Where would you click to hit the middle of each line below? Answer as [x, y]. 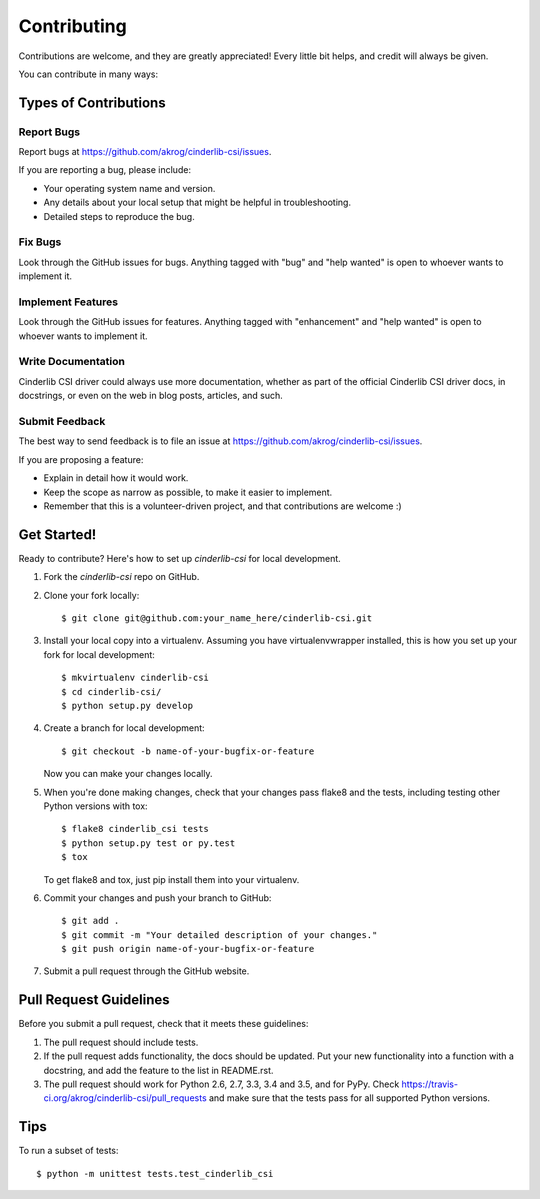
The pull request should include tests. [121, 1042]
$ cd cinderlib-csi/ [111, 691]
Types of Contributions [92, 102]
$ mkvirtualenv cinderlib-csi [135, 678]
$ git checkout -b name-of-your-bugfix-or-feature [188, 751]
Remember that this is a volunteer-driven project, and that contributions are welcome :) [222, 506]
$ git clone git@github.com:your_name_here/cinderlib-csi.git [217, 618]
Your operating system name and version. [129, 188]
